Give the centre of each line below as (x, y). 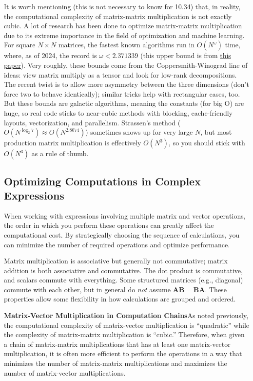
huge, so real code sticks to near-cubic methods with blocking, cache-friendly (118, 112)
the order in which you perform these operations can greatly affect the (109, 225)
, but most (216, 132)
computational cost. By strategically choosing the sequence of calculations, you (122, 234)
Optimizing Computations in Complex (102, 181)
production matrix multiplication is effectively (73, 143)
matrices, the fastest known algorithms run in (126, 45)
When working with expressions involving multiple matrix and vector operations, (125, 215)
